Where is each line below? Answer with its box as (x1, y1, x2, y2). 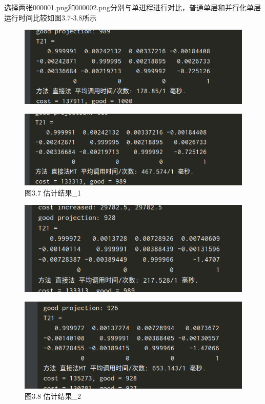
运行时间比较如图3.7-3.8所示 (4, 12, 97, 23)
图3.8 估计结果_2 (25, 390, 81, 401)
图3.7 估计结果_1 (25, 187, 81, 198)
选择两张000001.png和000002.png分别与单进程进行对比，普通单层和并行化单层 (4, 2, 261, 12)
